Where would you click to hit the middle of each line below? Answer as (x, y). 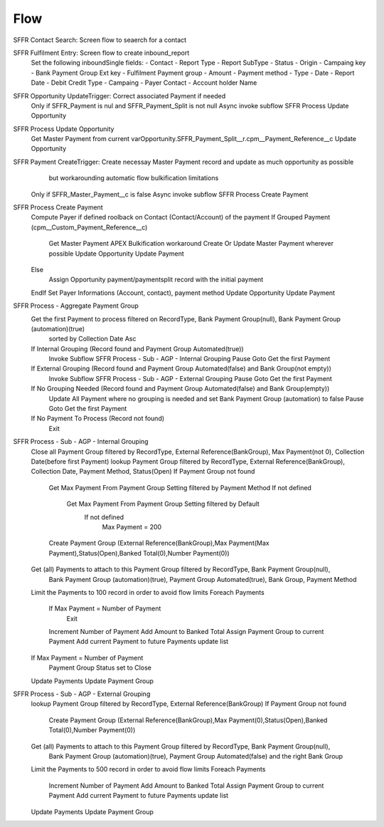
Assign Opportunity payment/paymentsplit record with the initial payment (156, 280)
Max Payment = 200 (132, 526)
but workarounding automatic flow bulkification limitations (134, 178)
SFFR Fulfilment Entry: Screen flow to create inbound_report (101, 53)
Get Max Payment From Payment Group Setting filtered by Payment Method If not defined (180, 487)
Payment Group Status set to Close (100, 668)
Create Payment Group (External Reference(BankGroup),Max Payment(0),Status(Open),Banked (188, 720)
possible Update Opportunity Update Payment (116, 254)
